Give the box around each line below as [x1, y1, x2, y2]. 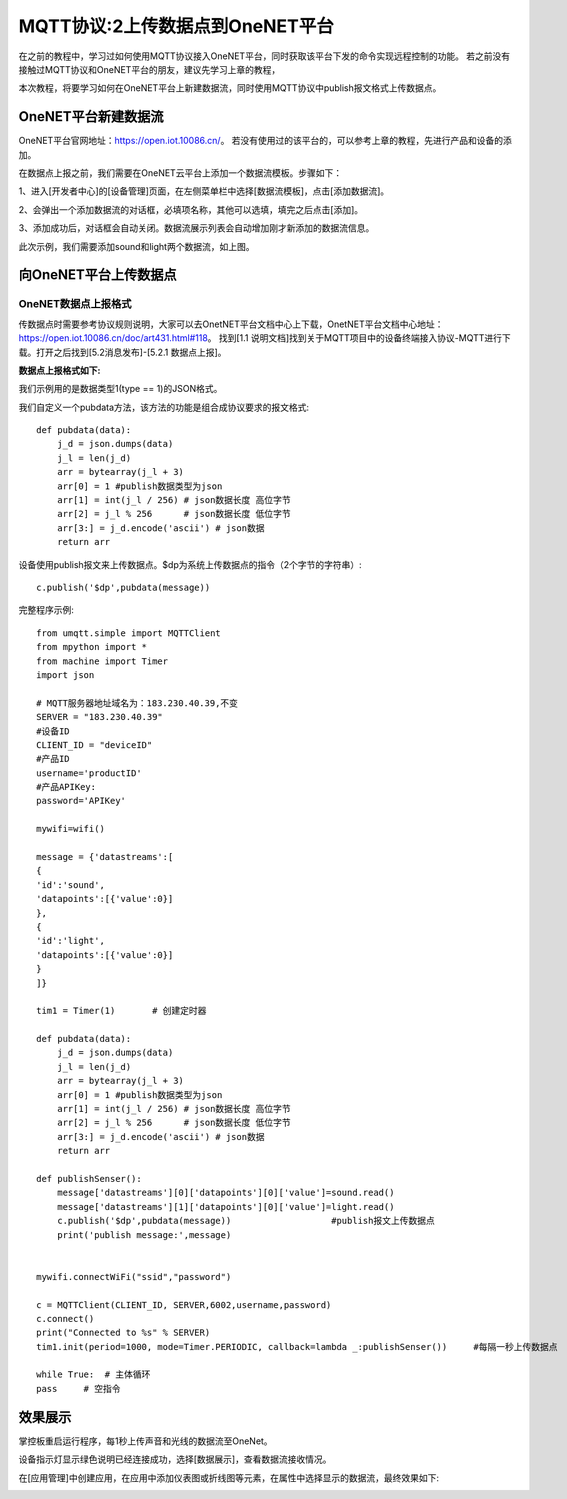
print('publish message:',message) [56, 1229, 232, 1240]
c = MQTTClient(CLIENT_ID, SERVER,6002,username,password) [36, 1299, 332, 1310]
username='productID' [36, 767, 142, 779]
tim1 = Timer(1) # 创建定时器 [36, 1005, 207, 1017]
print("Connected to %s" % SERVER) [36, 1327, 211, 1339]
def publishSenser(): [36, 1173, 142, 1184]
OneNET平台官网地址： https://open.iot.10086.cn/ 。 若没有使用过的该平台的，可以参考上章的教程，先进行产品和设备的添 [18, 135, 512, 147]
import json [36, 669, 95, 680]
